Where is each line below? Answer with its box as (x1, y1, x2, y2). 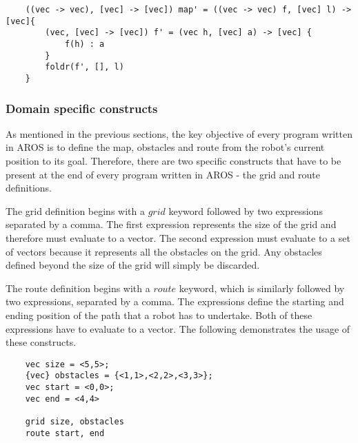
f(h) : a (64, 39, 105, 49)
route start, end (25, 428, 105, 438)
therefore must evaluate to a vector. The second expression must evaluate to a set (6, 230, 350, 245)
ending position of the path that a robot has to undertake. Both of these (6, 307, 312, 322)
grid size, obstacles (25, 417, 124, 426)
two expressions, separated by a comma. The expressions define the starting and (6, 294, 344, 309)
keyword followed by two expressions (168, 203, 323, 218)
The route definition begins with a (6, 280, 150, 295)
